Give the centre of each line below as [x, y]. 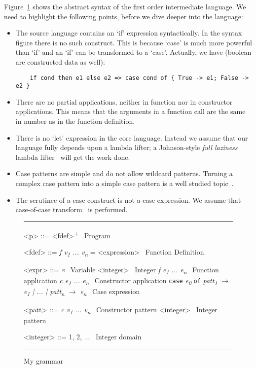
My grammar [44, 360]
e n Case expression [110, 292]
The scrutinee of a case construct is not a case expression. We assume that [128, 200]
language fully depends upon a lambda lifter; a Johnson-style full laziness [127, 147]
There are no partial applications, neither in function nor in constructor [124, 101]
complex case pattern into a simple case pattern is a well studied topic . [125, 183]
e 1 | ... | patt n [44, 292]
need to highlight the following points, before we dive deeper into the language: [124, 16]
